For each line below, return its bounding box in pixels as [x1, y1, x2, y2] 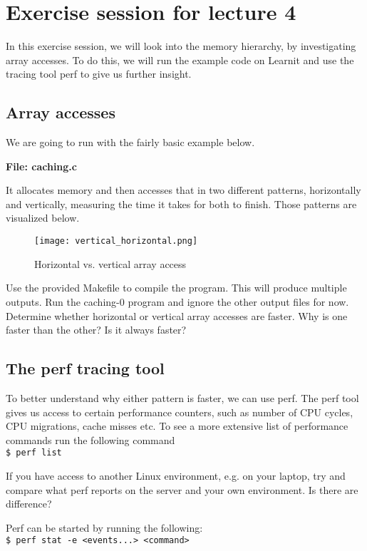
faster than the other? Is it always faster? [6, 322, 187, 337]
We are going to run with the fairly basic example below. [6, 135, 255, 150]
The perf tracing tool [6, 357, 165, 379]
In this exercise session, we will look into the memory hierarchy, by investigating [6, 38, 356, 53]
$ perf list [6, 448, 62, 458]
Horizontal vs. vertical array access [34, 256, 187, 271]
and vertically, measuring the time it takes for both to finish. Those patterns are [6, 196, 357, 211]
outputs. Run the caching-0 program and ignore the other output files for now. [6, 294, 349, 309]
